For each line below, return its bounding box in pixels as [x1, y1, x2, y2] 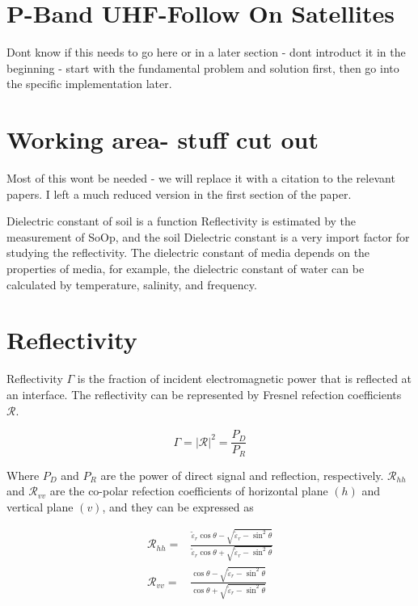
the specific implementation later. [6, 75, 172, 92]
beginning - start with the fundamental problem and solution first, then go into [6, 59, 399, 76]
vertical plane [6, 498, 74, 515]
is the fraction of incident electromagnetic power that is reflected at [77, 370, 412, 387]
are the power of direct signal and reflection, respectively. [100, 466, 384, 483]
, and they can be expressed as [102, 498, 254, 515]
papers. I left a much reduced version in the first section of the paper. [6, 185, 352, 202]
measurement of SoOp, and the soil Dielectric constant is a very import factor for [6, 228, 410, 245]
